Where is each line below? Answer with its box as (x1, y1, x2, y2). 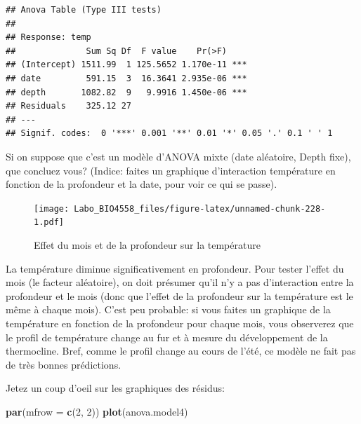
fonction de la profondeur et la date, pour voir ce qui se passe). (6, 177, 277, 191)
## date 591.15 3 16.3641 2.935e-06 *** (6, 73, 247, 83)
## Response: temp (6, 32, 91, 43)
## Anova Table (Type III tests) (6, 5, 162, 15)
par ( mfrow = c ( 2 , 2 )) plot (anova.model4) (6, 404, 188, 418)
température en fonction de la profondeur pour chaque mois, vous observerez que (6, 316, 354, 330)
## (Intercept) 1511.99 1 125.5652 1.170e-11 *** (6, 60, 247, 70)
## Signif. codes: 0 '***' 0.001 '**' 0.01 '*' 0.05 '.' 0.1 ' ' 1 (6, 128, 333, 139)
